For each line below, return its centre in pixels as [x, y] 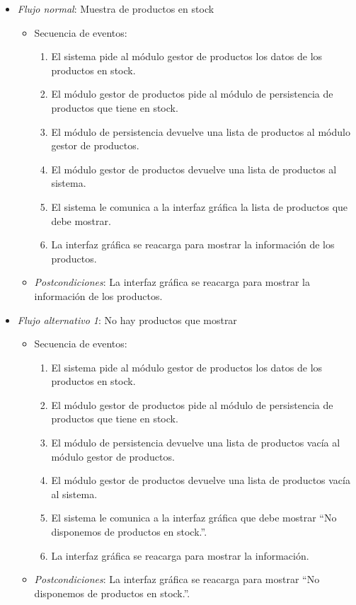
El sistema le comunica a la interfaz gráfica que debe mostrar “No [194, 518]
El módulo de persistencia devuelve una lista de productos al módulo [201, 131]
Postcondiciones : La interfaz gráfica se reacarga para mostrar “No [177, 579]
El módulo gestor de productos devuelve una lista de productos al [194, 169]
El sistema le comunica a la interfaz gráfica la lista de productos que [200, 206]
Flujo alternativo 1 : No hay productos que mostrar [127, 319]
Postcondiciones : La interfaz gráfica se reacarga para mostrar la [172, 282]
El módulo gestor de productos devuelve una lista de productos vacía [201, 480]
